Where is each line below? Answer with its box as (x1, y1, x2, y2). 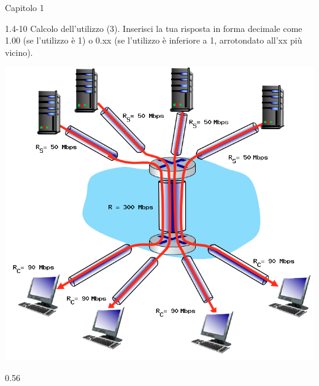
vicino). (5, 45, 33, 58)
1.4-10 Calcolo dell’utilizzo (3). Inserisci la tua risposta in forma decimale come (5, 21, 302, 34)
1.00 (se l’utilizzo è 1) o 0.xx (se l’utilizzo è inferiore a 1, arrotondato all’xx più (5, 34, 302, 47)
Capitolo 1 (5, 1, 44, 14)
